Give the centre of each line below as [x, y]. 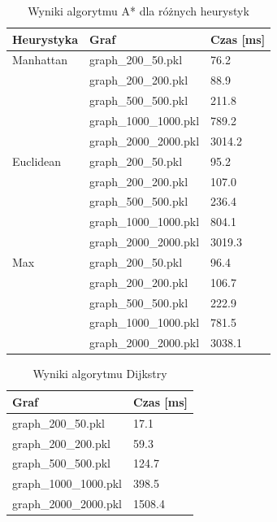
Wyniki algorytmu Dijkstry [100, 374]
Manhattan [40, 60]
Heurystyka [45, 39]
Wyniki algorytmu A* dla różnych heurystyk [138, 11]
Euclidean [37, 161]
